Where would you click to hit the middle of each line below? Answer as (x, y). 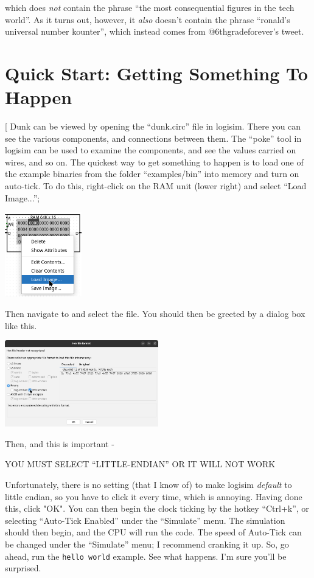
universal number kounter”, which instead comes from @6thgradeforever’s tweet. (155, 31)
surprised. (23, 568)
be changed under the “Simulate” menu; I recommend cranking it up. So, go (147, 544)
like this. (21, 325)
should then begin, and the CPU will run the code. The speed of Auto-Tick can (153, 532)
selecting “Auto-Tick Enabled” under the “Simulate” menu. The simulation (145, 520)
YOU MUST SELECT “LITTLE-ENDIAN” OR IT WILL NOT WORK (140, 464)
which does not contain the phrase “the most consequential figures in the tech (150, 7)
